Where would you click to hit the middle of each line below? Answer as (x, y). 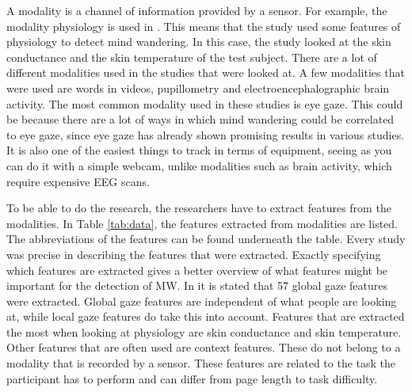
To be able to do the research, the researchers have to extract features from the (199, 208)
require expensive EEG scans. (78, 181)
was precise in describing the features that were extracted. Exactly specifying (194, 254)
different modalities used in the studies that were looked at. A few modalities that (206, 72)
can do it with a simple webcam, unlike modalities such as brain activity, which (199, 165)
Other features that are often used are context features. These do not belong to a (204, 347)
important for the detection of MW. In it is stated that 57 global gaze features (197, 285)
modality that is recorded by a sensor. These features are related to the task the (201, 363)
